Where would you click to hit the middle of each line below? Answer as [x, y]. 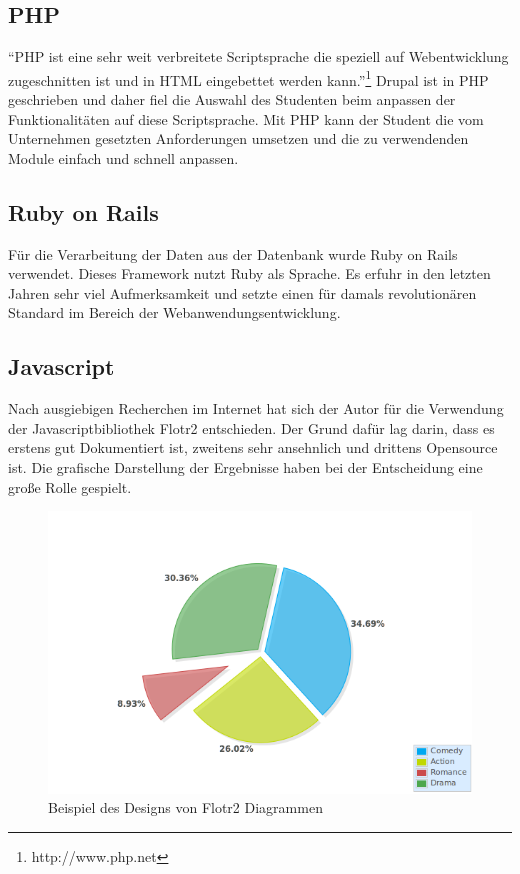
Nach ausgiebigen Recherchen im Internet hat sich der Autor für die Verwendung [256, 408]
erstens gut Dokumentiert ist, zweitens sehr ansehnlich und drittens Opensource [253, 447]
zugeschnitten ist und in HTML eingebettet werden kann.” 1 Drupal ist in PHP [248, 78]
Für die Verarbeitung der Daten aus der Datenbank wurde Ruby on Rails [233, 253]
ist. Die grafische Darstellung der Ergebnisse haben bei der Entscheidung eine [245, 466]
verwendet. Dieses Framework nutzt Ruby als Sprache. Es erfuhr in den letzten [249, 273]
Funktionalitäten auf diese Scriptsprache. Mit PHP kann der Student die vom [246, 118]
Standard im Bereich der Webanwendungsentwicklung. [174, 312]
